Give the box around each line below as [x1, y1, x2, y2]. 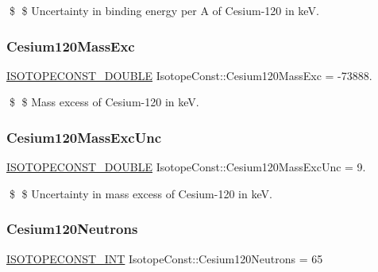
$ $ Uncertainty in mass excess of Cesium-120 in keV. [9, 185, 272, 201]
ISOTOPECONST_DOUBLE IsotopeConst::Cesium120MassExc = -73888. [6, 67, 372, 83]
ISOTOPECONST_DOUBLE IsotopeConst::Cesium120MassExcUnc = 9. [6, 159, 366, 175]
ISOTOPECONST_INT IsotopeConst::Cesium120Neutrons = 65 [6, 250, 323, 266]
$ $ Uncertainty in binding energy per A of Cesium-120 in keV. [9, 2, 319, 18]
